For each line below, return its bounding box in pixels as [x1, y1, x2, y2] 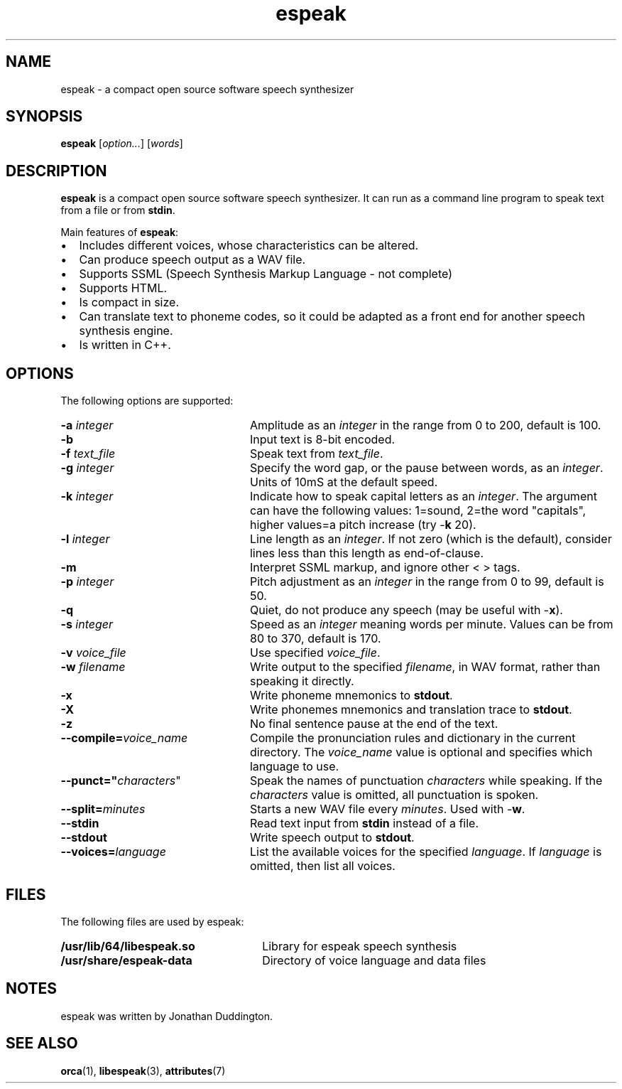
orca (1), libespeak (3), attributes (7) [60, 1064, 226, 1077]
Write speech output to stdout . [249, 830, 415, 845]
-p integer [60, 574, 114, 589]
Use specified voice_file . [249, 645, 381, 660]
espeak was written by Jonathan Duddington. [60, 1009, 273, 1022]
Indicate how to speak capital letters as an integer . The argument [249, 489, 597, 504]
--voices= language [60, 844, 166, 859]
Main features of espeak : [60, 226, 179, 239]
